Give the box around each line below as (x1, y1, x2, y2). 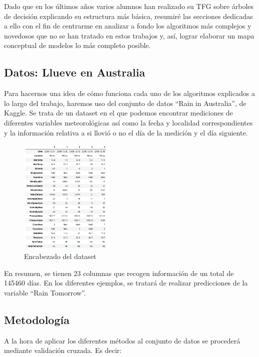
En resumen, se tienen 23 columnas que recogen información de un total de (4, 267, 234, 278)
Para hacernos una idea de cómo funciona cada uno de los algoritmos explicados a (4, 88, 255, 98)
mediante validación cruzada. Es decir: (4, 345, 122, 355)
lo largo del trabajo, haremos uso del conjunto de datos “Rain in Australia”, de (4, 97, 246, 108)
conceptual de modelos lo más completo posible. (4, 40, 151, 50)
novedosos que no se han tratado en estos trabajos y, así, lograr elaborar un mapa (4, 30, 254, 40)
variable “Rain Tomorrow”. (4, 287, 86, 297)
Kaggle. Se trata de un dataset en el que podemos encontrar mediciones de (4, 107, 233, 118)
